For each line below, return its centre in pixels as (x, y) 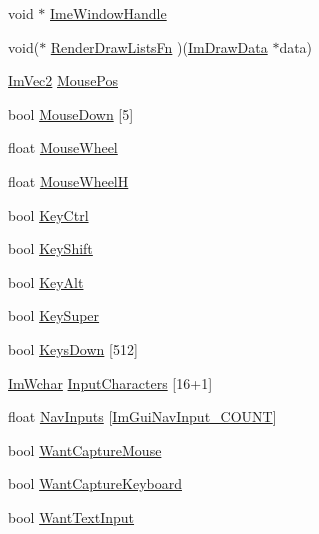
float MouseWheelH (68, 180)
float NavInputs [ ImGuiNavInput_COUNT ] (142, 416)
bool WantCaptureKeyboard (95, 483)
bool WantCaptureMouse (85, 449)
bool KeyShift (50, 248)
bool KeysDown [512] (73, 348)
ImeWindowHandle (108, 13)
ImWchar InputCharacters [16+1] (110, 382)
